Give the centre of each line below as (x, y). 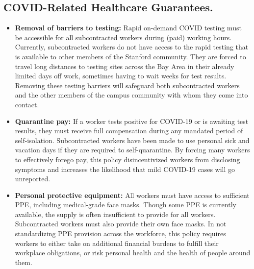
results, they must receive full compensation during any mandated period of (129, 131)
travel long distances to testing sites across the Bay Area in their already (125, 66)
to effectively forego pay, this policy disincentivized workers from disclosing (127, 159)
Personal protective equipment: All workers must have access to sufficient (132, 195)
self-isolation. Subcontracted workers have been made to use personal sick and (132, 140)
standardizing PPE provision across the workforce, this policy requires (120, 233)
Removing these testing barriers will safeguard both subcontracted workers (127, 85)
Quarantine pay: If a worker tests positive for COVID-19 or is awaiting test (132, 121)
